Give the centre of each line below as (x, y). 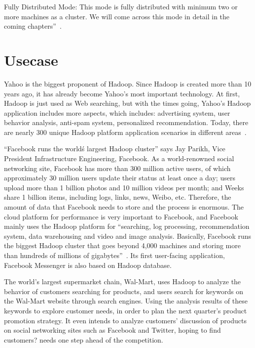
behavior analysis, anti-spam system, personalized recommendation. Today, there (126, 122)
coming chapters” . (33, 26)
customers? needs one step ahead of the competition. (84, 339)
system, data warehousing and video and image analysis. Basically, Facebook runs (128, 236)
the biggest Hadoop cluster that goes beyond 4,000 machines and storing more (122, 245)
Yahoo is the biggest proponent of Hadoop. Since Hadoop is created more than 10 (128, 83)
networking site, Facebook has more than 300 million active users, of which (117, 168)
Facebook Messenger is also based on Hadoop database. (88, 265)
